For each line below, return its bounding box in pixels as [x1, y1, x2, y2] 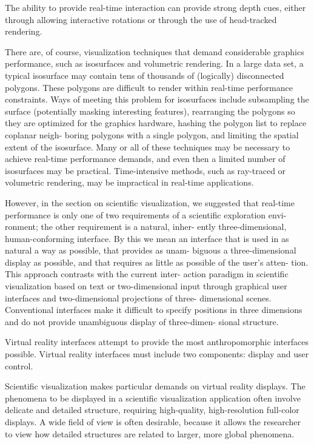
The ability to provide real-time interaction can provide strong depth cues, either [5, 1, 306, 13]
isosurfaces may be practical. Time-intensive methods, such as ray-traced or [5, 164, 286, 177]
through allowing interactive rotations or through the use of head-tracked [5, 13, 277, 25]
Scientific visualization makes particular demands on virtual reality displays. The [5, 380, 306, 392]
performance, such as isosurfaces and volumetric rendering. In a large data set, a [5, 57, 304, 70]
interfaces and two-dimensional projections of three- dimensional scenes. [5, 291, 272, 304]
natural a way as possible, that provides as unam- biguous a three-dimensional [5, 244, 296, 257]
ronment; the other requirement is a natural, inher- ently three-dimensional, [5, 220, 287, 233]
